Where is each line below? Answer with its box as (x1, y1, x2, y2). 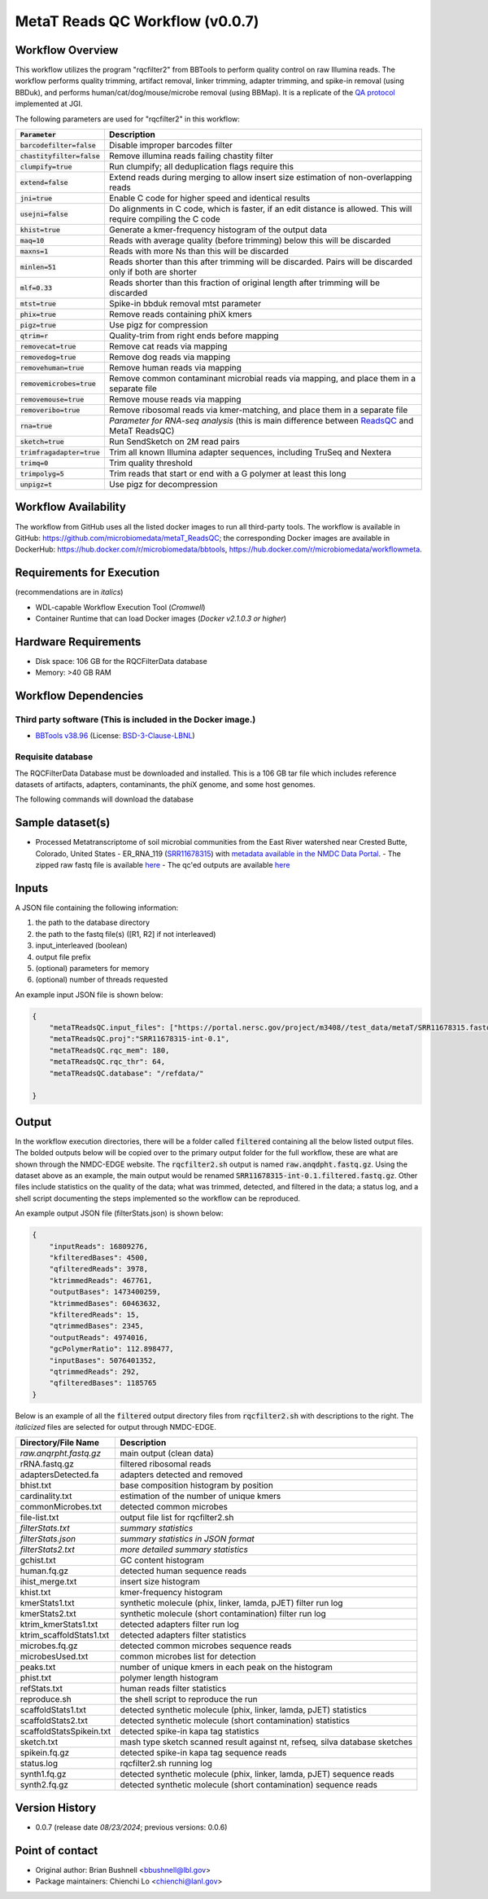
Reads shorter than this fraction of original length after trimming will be (108, 277, 381, 288)
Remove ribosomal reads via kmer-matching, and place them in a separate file (108, 404, 408, 415)
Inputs (15, 881, 49, 895)
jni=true (20, 194, 53, 203)
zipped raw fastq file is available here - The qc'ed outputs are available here (35, 860, 290, 870)
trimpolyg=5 (20, 469, 64, 478)
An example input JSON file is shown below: (15, 990, 163, 1000)
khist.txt (20, 1587, 51, 1598)
